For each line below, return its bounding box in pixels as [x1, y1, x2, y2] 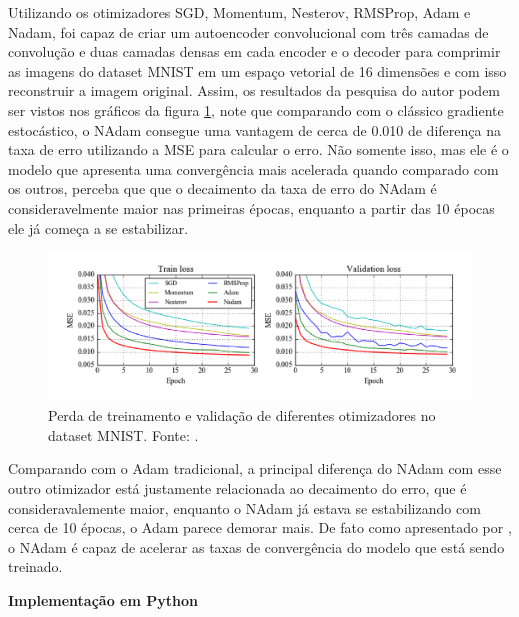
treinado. [8, 556, 63, 577]
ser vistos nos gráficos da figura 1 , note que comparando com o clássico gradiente [8, 99, 504, 120]
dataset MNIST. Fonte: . [48, 424, 199, 445]
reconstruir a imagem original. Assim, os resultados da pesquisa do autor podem [8, 80, 501, 101]
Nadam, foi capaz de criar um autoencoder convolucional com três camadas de [8, 21, 489, 42]
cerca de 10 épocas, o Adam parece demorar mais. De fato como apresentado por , [8, 517, 512, 538]
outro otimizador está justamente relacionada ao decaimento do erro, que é [8, 477, 467, 498]
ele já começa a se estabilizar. [8, 217, 189, 238]
